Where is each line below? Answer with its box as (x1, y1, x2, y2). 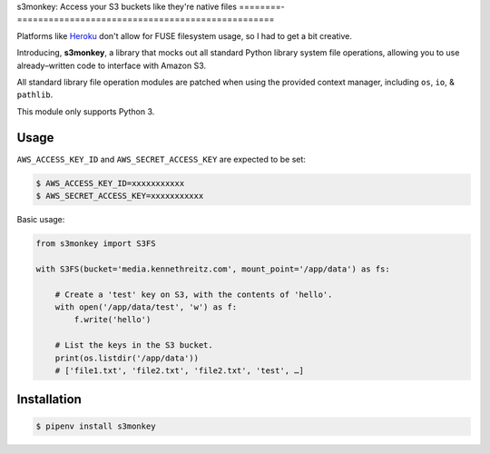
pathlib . (16, 89, 54, 100)
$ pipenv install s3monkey (35, 421, 156, 431)
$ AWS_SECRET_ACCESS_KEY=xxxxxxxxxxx (35, 191, 204, 202)
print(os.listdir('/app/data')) (54, 352, 200, 363)
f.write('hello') (73, 314, 152, 325)
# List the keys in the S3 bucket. (54, 340, 213, 350)
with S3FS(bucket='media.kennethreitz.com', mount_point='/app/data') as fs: (35, 263, 390, 274)
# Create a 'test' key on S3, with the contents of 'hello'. (54, 289, 333, 300)
